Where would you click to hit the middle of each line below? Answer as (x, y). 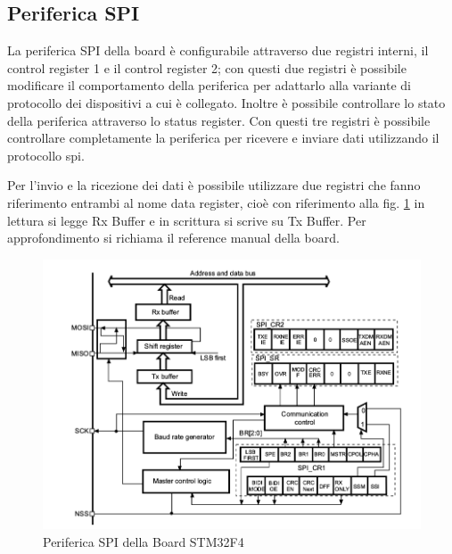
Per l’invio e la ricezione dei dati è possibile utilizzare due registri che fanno (214, 185)
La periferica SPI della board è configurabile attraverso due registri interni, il (218, 50)
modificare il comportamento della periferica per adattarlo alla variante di (209, 85)
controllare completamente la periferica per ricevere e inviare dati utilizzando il (223, 138)
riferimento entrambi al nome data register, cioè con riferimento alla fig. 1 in (216, 202)
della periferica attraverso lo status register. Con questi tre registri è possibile (219, 120)
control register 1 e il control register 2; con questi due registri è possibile (207, 67)
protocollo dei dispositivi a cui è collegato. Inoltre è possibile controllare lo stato (226, 102)
